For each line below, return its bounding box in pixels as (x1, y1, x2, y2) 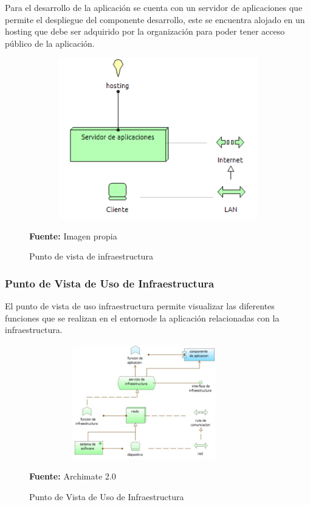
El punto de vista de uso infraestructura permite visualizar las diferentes (5, 299, 275, 312)
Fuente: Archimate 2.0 (29, 470, 116, 483)
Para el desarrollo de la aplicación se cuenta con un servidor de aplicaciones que (5, 1, 303, 13)
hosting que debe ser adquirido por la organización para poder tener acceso (5, 25, 285, 38)
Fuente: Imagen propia (29, 229, 117, 242)
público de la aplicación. (5, 36, 95, 49)
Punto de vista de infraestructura (29, 250, 153, 263)
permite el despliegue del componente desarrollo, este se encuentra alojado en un (5, 13, 305, 26)
